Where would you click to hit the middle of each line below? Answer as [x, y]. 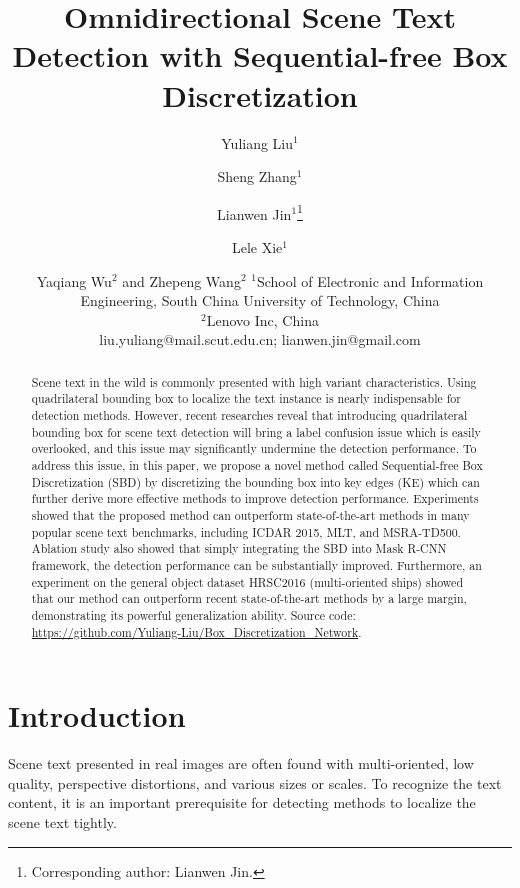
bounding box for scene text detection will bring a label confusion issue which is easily [256, 431]
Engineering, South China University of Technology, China [260, 300]
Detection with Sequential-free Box [260, 55]
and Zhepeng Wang [181, 280]
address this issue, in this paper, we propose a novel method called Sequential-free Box [257, 464]
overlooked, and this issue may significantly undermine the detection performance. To [254, 448]
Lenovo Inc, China [262, 319]
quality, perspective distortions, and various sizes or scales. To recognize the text [255, 782]
